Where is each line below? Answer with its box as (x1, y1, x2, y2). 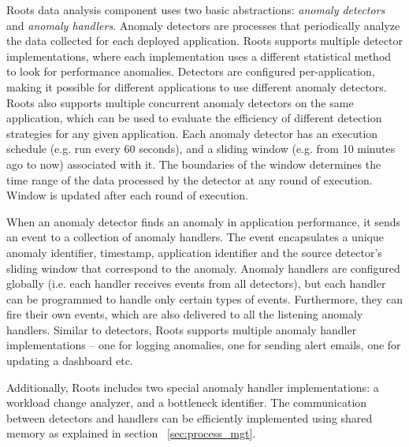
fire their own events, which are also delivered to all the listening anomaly (6, 306, 363, 322)
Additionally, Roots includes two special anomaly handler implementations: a (6, 378, 379, 395)
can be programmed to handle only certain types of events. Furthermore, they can (6, 290, 403, 307)
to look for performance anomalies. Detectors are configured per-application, (6, 63, 375, 80)
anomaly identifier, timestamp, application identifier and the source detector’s (6, 244, 382, 260)
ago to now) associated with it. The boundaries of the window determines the (6, 155, 381, 172)
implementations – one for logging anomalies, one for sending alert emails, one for (6, 337, 401, 353)
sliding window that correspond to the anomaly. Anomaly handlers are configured (6, 259, 400, 276)
